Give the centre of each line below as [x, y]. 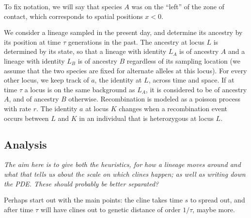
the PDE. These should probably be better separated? [81, 183]
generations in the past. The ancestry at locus [136, 42]
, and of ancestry [34, 99]
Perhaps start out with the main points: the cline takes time [93, 200]
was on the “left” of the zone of [178, 6]
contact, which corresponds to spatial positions [73, 16]
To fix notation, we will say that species [63, 6]
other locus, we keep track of [47, 80]
